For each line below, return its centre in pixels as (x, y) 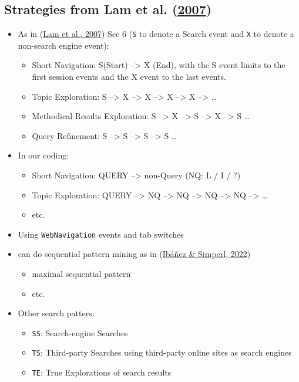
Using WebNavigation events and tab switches (101, 234)
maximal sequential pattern (81, 274)
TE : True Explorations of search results (102, 372)
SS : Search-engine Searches (80, 332)
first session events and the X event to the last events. (129, 77)
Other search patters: (56, 313)
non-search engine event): (63, 45)
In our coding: (43, 155)
